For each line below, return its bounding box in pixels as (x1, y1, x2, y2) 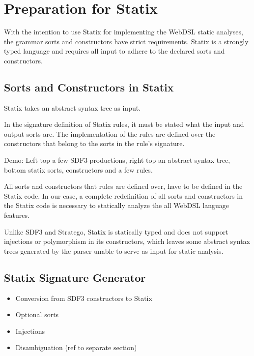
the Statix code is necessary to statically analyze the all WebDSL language (4, 200, 229, 210)
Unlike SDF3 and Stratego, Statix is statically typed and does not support (4, 226, 228, 237)
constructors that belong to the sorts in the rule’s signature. (4, 138, 185, 148)
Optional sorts (15, 309, 59, 320)
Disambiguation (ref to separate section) (15, 342, 137, 353)
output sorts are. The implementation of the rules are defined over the (4, 128, 216, 139)
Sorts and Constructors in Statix (4, 79, 174, 94)
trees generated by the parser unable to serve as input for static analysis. (4, 245, 224, 256)
